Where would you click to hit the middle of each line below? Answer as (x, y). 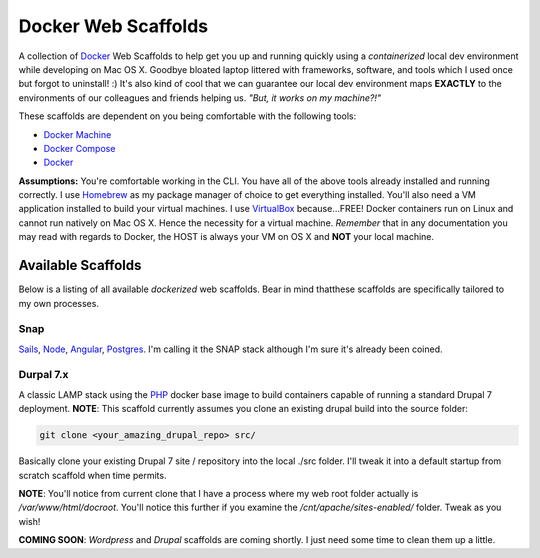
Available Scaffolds (80, 265)
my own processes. (59, 303)
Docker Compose (79, 148)
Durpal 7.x (43, 375)
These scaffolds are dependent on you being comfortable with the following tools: (187, 116)
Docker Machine (77, 134)
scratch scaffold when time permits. (92, 475)
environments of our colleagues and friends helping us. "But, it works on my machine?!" (200, 97)
